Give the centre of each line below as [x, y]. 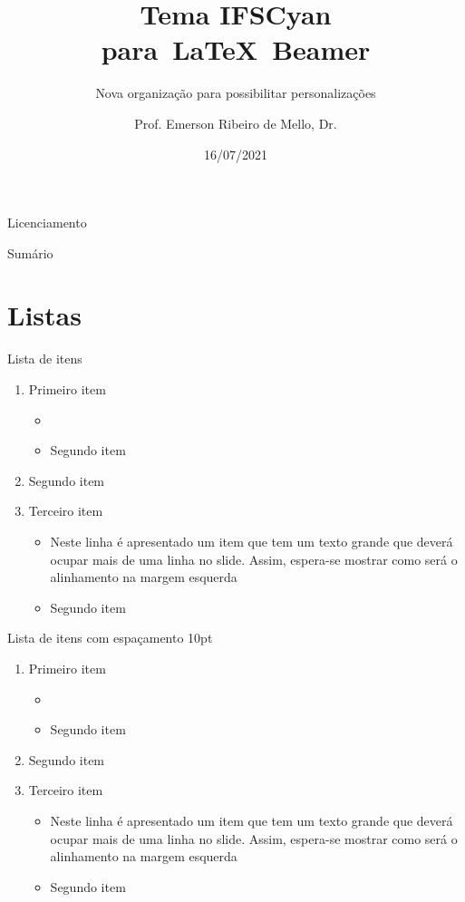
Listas [44, 315]
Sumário [30, 252]
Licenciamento [47, 223]
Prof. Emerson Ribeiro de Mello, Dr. [236, 123]
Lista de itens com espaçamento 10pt [110, 638]
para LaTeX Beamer [236, 49]
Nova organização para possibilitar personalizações [236, 93]
